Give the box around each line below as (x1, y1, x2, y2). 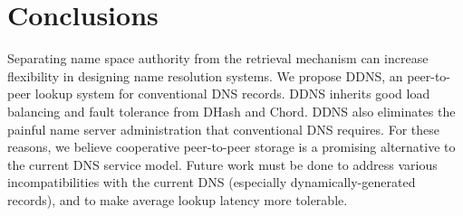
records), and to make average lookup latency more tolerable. (7, 190, 348, 209)
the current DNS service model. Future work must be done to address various (7, 155, 438, 174)
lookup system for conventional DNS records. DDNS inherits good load (34, 84, 430, 103)
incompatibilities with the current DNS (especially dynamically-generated (7, 173, 416, 192)
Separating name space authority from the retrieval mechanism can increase (7, 49, 429, 68)
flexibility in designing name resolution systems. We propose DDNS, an (7, 66, 403, 85)
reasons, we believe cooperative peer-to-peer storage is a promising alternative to (7, 137, 456, 156)
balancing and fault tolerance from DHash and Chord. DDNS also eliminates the (7, 101, 456, 120)
